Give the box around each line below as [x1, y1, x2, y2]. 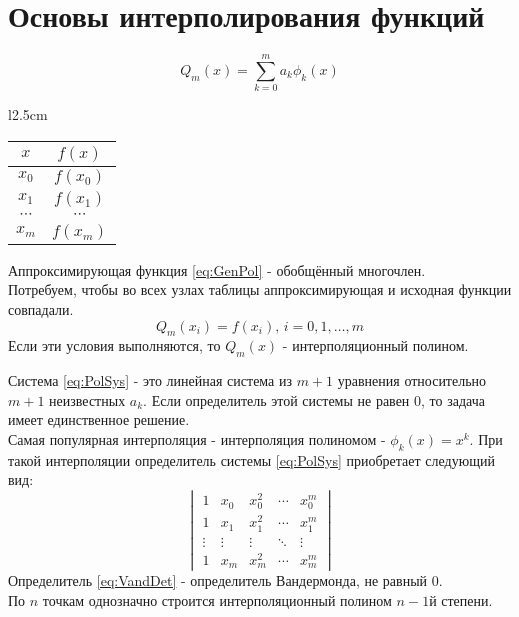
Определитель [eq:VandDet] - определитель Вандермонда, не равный [8, 570, 428, 591]
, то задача [421, 389, 485, 410]
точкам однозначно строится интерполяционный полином [42, 589, 392, 610]
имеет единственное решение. [8, 409, 190, 430]
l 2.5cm [8, 104, 48, 125]
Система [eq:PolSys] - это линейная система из [8, 370, 293, 391]
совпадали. [8, 299, 74, 320]
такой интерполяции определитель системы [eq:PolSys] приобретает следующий [8, 449, 495, 470]
